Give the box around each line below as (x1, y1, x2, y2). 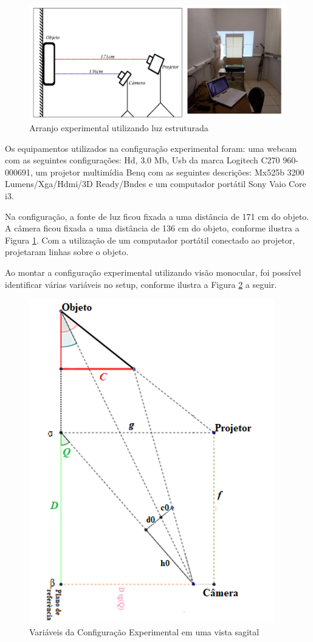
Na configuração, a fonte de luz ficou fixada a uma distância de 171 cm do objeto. (5, 210, 309, 222)
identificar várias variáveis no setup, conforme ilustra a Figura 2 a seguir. (5, 278, 277, 290)
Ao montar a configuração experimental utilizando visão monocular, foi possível (5, 265, 301, 278)
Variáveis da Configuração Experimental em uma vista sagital (29, 625, 260, 638)
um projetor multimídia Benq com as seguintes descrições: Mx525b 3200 (35, 165, 304, 178)
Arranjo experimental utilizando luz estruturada (29, 121, 208, 134)
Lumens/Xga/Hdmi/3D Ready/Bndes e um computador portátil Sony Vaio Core (5, 177, 306, 190)
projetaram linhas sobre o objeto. (5, 245, 129, 258)
